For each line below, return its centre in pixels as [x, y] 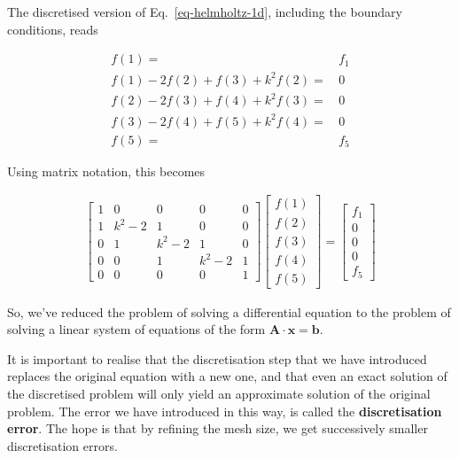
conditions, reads [53, 29]
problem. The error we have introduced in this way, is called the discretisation [225, 411]
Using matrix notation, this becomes [106, 171]
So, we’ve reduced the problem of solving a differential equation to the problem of [229, 311]
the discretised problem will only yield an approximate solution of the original [219, 393]
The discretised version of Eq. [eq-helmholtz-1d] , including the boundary [205, 12]
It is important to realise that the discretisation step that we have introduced [217, 358]
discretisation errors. [62, 445]
